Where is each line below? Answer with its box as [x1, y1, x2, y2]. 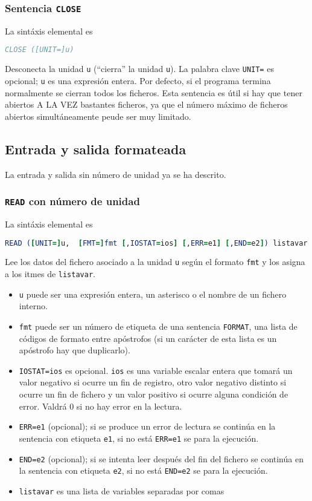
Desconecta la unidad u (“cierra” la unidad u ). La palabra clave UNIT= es [5, 62, 274, 75]
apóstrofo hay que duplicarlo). [19, 344, 130, 356]
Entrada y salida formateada [5, 139, 186, 158]
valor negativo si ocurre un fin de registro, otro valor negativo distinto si [19, 376, 287, 388]
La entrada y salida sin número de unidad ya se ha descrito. [5, 168, 226, 180]
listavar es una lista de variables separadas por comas [19, 484, 224, 497]
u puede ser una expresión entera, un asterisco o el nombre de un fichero [19, 287, 287, 300]
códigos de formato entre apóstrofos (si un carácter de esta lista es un [19, 332, 277, 344]
